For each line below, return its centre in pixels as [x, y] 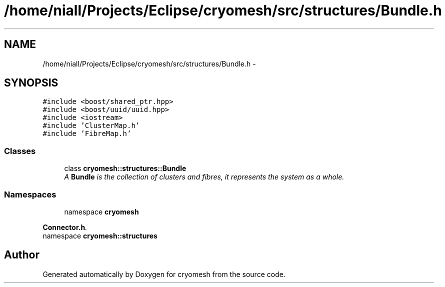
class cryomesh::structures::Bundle [125, 168]
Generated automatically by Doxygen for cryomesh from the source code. [164, 274]
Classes [20, 151]
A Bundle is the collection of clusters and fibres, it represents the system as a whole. [204, 177]
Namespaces [30, 194]
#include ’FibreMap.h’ [87, 134]
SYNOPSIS [31, 83]
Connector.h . [65, 227]
